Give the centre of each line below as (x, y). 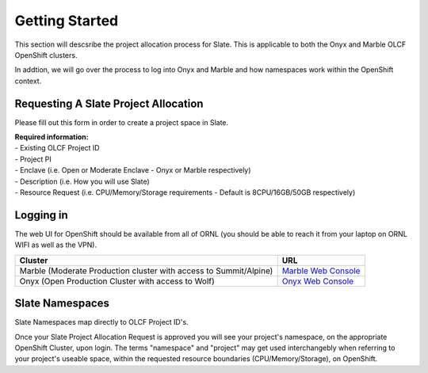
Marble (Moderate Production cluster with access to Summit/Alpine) (146, 271)
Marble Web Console (321, 271)
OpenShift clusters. (46, 55)
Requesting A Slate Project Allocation (109, 103)
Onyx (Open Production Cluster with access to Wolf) (117, 281)
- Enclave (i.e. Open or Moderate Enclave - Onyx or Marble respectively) (133, 170)
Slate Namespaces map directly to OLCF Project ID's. (102, 322)
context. (28, 81)
